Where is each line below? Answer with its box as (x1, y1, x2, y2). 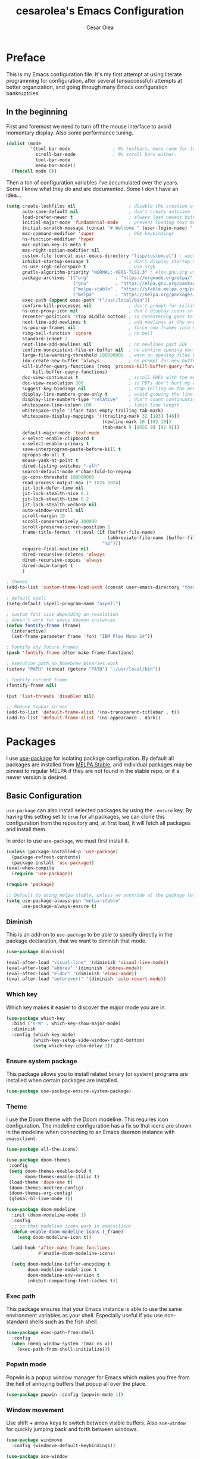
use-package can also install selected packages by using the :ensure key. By (6, 806, 192, 813)
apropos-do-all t (21, 452, 65, 458)
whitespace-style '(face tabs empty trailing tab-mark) (21, 408, 164, 414)
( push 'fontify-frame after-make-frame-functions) (6, 650, 135, 656)
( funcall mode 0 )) (11, 168, 58, 174)
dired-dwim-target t (21, 562, 73, 569)
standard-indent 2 (21, 336, 68, 342)
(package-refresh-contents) (11, 854, 82, 860)
